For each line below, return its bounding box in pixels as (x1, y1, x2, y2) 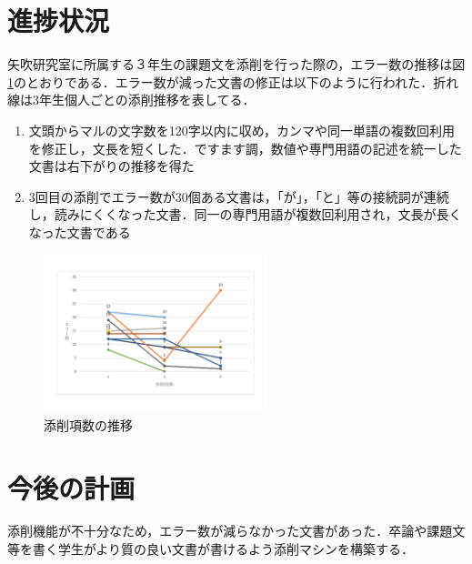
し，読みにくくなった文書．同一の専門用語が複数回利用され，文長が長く (28, 205, 462, 224)
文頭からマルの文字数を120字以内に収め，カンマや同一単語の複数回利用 (28, 120, 456, 139)
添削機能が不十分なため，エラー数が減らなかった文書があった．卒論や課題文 (7, 521, 466, 540)
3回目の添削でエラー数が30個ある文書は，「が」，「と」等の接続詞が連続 (28, 186, 449, 206)
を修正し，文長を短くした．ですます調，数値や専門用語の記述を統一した (28, 138, 462, 157)
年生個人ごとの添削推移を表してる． (38, 90, 256, 109)
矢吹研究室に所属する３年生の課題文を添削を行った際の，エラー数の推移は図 (7, 55, 466, 74)
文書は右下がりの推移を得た (28, 156, 195, 176)
